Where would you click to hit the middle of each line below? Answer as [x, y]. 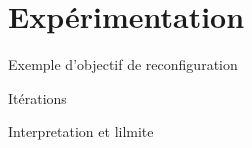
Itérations [37, 97]
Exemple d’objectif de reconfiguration [123, 64]
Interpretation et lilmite [81, 131]
